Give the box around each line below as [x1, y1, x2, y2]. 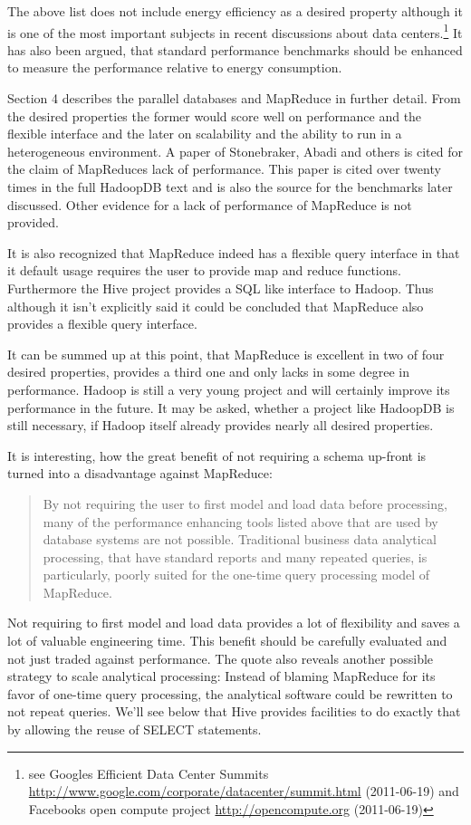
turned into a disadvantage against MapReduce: [7, 464, 273, 483]
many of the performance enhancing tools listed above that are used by [43, 512, 438, 531]
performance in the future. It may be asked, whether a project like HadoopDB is [7, 398, 455, 417]
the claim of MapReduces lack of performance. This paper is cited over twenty [7, 159, 441, 178]
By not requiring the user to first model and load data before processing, [43, 494, 447, 513]
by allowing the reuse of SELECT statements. [7, 720, 262, 739]
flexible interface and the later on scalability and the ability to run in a [7, 124, 402, 143]
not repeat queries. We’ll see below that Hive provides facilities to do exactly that [7, 702, 461, 721]
